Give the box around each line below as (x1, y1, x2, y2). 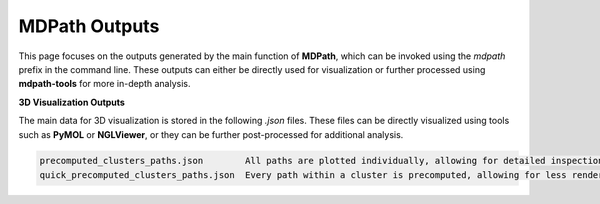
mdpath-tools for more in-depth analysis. (18, 78, 191, 90)
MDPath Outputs (18, 15, 160, 37)
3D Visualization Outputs (18, 96, 125, 108)
